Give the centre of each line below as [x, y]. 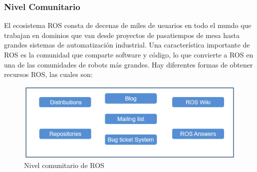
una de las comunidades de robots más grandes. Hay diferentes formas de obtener [128, 64]
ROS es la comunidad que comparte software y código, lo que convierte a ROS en [129, 54]
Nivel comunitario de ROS [64, 165]
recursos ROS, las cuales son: [48, 74]
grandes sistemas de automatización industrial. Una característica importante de [127, 45]
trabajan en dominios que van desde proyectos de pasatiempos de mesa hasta [122, 35]
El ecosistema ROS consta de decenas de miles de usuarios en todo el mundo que [128, 25]
